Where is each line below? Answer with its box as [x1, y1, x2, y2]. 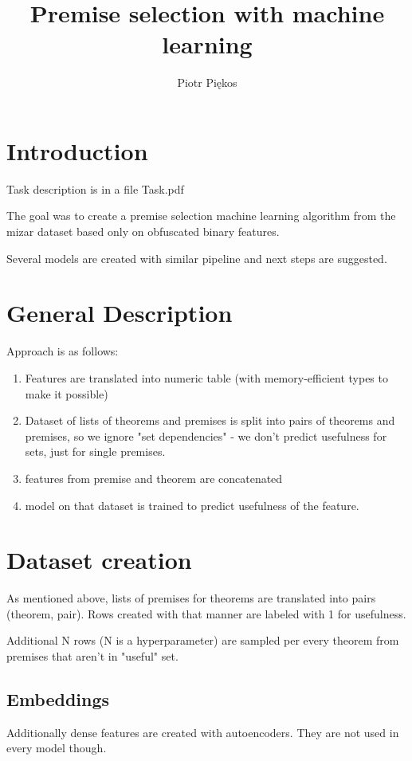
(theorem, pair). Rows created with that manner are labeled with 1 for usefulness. [6, 605, 406, 622]
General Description [6, 296, 233, 329]
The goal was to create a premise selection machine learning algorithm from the [6, 207, 396, 224]
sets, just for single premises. [25, 443, 166, 460]
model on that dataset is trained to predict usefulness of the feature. [25, 496, 359, 513]
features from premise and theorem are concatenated [25, 469, 283, 486]
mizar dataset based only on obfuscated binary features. [6, 223, 280, 240]
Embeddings [6, 686, 110, 711]
